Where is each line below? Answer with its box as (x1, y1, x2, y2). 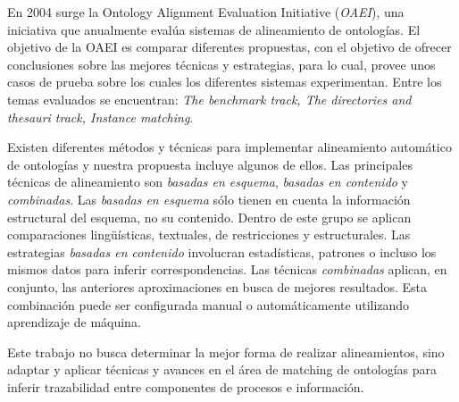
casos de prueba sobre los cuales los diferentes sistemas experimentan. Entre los (7, 72, 442, 91)
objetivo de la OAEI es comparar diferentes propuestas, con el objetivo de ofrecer (7, 38, 452, 56)
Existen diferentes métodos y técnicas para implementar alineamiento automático (7, 138, 452, 156)
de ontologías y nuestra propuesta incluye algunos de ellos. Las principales (7, 155, 413, 173)
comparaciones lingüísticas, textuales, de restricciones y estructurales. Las (7, 225, 411, 244)
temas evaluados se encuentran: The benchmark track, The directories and (7, 89, 412, 108)
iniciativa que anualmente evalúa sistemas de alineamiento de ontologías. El (7, 20, 421, 38)
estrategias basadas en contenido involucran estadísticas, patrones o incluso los (7, 242, 437, 261)
